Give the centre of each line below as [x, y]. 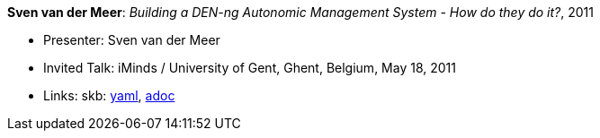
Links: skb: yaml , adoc [109, 95]
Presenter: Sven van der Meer [132, 40]
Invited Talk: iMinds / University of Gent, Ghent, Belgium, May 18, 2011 [250, 68]
